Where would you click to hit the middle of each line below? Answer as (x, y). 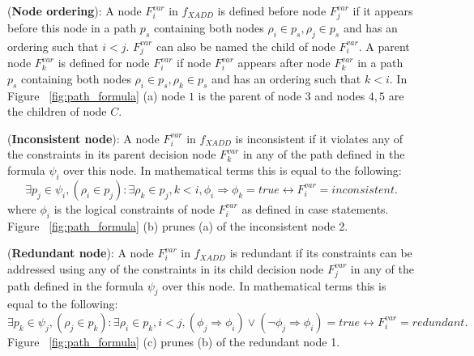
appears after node (284, 63)
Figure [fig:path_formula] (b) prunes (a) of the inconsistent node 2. (178, 225)
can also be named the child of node (246, 46)
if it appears (383, 11)
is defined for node (104, 63)
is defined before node (272, 11)
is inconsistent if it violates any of (319, 138)
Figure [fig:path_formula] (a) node (96, 95)
